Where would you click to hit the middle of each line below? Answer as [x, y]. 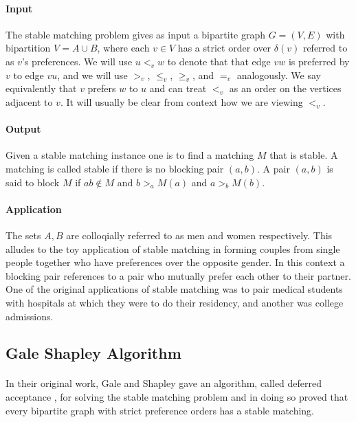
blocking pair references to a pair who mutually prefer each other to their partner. [178, 275]
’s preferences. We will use [77, 61]
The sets [23, 235]
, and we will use [92, 75]
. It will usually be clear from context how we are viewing [181, 101]
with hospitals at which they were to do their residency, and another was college [175, 302]
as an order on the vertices [285, 88]
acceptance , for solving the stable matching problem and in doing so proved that [177, 397]
